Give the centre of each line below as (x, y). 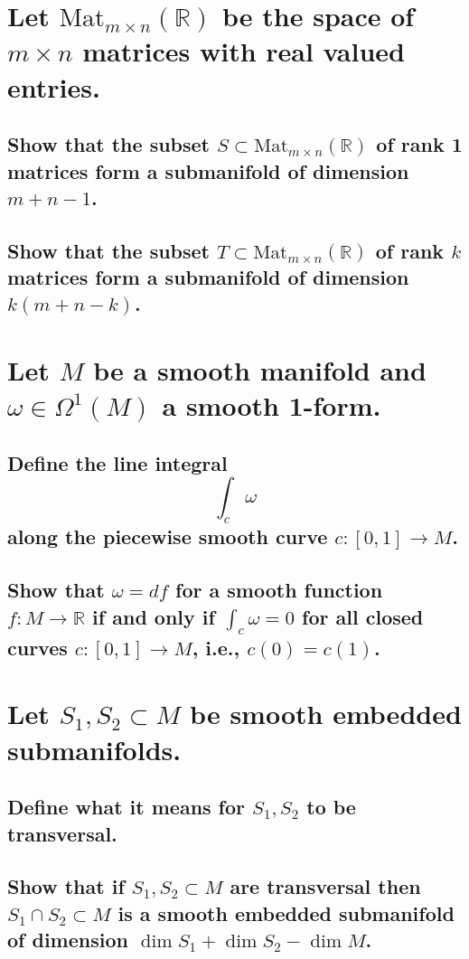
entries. (54, 86)
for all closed (363, 616)
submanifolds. (94, 749)
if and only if (154, 616)
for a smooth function (279, 590)
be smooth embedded (326, 714)
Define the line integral (117, 462)
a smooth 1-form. (272, 405)
